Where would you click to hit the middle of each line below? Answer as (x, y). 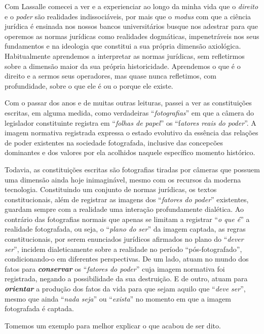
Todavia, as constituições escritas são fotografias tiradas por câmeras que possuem (132, 169)
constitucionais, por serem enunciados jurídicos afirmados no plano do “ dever (124, 239)
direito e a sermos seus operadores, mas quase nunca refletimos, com (111, 76)
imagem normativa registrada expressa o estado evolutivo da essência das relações (131, 133)
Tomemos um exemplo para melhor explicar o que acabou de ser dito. (113, 325)
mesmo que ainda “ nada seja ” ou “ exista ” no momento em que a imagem (118, 298)
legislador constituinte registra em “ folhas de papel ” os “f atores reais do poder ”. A (130, 122)
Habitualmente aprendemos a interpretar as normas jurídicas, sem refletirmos (125, 55)
